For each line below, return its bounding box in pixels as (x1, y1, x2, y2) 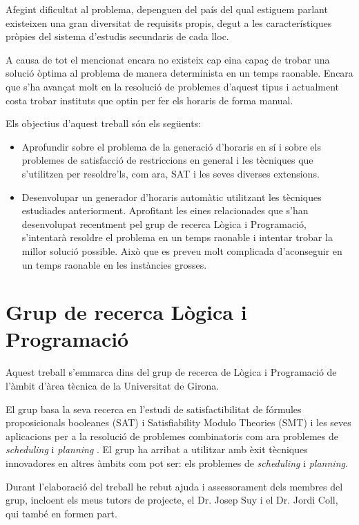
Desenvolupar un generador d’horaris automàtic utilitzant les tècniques (21, 189, 322, 204)
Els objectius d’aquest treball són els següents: (6, 116, 202, 131)
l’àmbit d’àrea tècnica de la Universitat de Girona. (6, 379, 220, 392)
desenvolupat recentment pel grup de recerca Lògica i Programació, (21, 216, 307, 231)
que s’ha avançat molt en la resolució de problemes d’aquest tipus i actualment (6, 79, 340, 93)
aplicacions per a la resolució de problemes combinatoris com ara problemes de (6, 428, 339, 443)
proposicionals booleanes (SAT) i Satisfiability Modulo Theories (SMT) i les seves (6, 415, 351, 430)
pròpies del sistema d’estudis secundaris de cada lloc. (6, 29, 229, 44)
